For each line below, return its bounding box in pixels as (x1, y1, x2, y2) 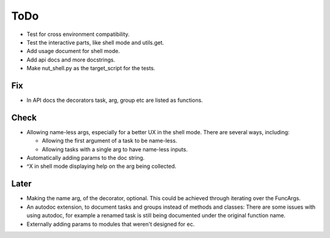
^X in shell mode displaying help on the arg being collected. (26, 162, 177, 170)
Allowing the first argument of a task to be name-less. (42, 137, 177, 145)
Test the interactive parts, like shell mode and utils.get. (26, 38, 164, 46)
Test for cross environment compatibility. (26, 31, 130, 38)
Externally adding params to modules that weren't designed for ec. (26, 220, 195, 228)
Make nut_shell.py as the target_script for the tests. (26, 65, 156, 72)
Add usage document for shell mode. (26, 48, 120, 55)
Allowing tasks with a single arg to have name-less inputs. (42, 145, 188, 153)
